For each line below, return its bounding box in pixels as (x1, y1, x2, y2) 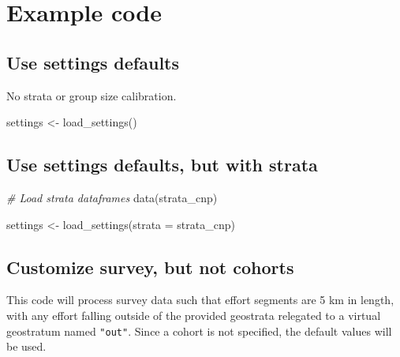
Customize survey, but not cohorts (6, 254, 294, 279)
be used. (6, 338, 47, 355)
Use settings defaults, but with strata (6, 152, 318, 177)
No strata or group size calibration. (6, 87, 177, 103)
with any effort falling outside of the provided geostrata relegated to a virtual (6, 306, 381, 323)
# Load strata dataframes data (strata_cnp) (6, 189, 218, 205)
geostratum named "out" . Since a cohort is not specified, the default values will (6, 322, 392, 339)
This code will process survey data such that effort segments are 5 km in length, (6, 291, 394, 308)
